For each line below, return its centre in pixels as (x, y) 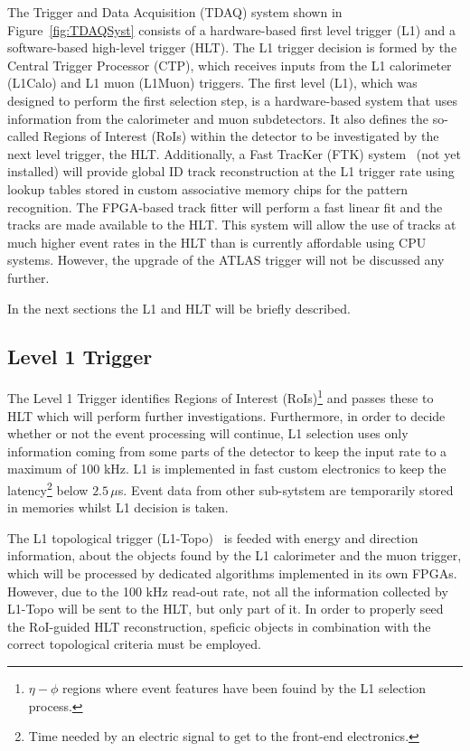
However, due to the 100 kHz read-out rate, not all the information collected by (228, 591)
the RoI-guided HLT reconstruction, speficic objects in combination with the (219, 626)
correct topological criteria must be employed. (134, 644)
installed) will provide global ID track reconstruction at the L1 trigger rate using (231, 171)
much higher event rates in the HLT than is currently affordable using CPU (217, 242)
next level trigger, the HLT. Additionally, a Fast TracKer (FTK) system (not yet (234, 153)
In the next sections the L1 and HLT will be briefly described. (179, 308)
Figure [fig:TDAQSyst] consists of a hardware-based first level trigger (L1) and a (231, 29)
